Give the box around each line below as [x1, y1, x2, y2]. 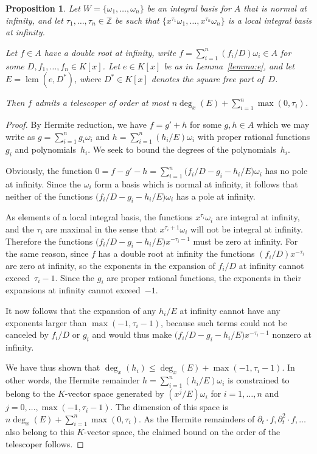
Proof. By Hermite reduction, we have [5, 117, 147, 130]
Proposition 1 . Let [5, 2, 80, 14]
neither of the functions [5, 189, 93, 202]
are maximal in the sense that [46, 222, 157, 235]
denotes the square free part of [151, 72, 264, 85]
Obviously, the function [5, 164, 92, 177]
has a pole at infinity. [176, 189, 256, 202]
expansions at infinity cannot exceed [5, 284, 141, 296]
